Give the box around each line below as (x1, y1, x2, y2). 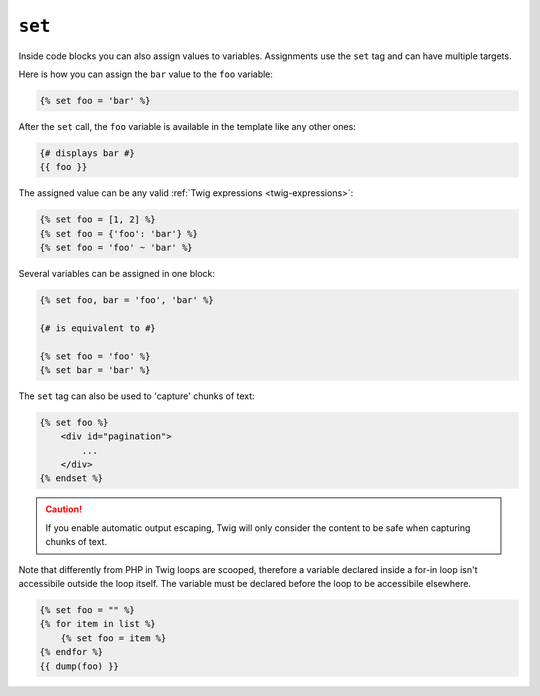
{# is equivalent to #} (39, 322, 157, 334)
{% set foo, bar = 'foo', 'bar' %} (39, 295, 214, 305)
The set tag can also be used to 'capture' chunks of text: (18, 390, 255, 402)
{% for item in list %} (39, 618, 157, 630)
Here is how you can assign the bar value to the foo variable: (18, 68, 274, 80)
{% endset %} (39, 473, 104, 484)
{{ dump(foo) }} (39, 660, 120, 672)
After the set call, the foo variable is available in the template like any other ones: (18, 120, 357, 132)
